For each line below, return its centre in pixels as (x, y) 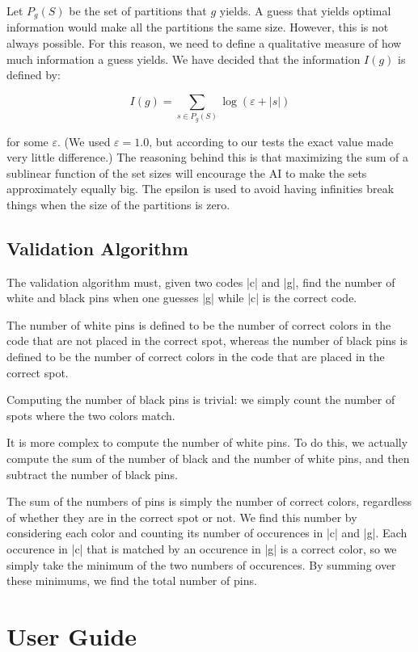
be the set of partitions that (138, 11)
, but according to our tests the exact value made (271, 141)
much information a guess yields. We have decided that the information (184, 59)
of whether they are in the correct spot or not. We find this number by (182, 517)
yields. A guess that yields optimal (305, 11)
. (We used (84, 141)
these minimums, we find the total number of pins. (132, 580)
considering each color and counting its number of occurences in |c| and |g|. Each (207, 533)
